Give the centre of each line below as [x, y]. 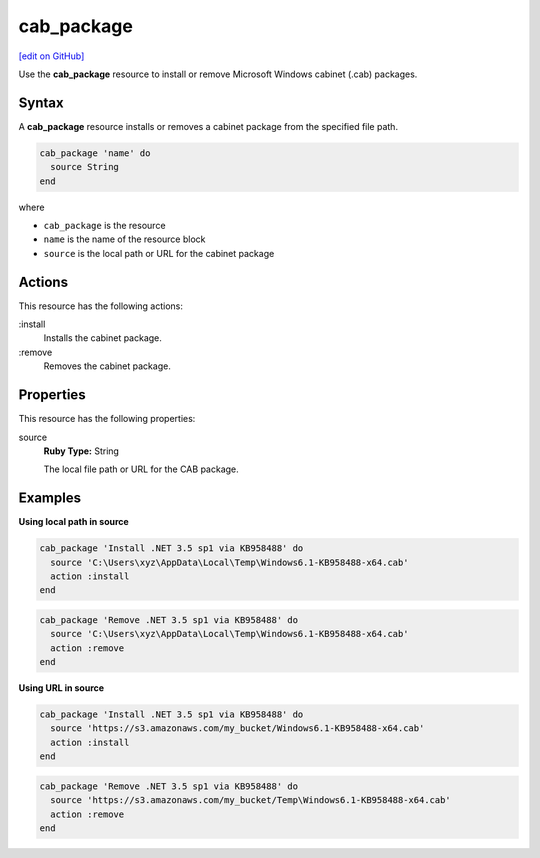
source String [85, 167]
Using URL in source [61, 688]
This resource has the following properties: [107, 419]
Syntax [41, 102]
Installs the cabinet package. [102, 338]
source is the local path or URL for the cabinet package [159, 253]
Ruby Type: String [81, 451]
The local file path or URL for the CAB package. [141, 469]
